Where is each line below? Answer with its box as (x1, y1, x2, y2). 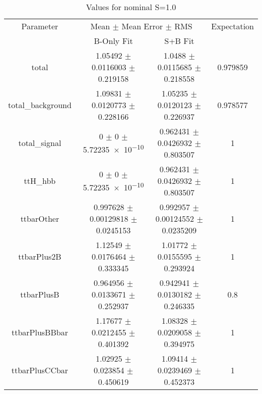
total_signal (18, 137, 61, 149)
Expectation (211, 20, 254, 32)
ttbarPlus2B (18, 251, 61, 262)
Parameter (21, 20, 58, 32)
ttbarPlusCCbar (11, 364, 69, 376)
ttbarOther (20, 213, 59, 224)
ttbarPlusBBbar (11, 326, 68, 338)
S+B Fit (164, 35, 194, 46)
